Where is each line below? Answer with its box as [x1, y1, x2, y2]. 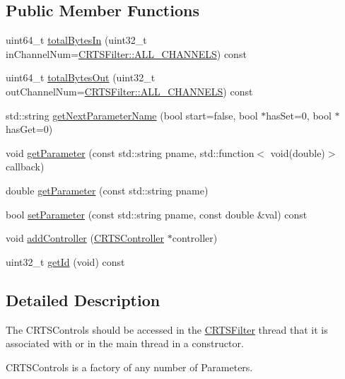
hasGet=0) [6, 122, 53, 136]
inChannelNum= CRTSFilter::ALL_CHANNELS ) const [6, 46, 247, 61]
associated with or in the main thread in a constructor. [6, 336, 244, 351]
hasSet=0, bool [266, 107, 332, 122]
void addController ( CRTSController [6, 231, 165, 245]
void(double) [270, 145, 325, 160]
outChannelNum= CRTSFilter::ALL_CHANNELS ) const [6, 83, 253, 98]
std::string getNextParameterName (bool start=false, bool [6, 107, 258, 122]
